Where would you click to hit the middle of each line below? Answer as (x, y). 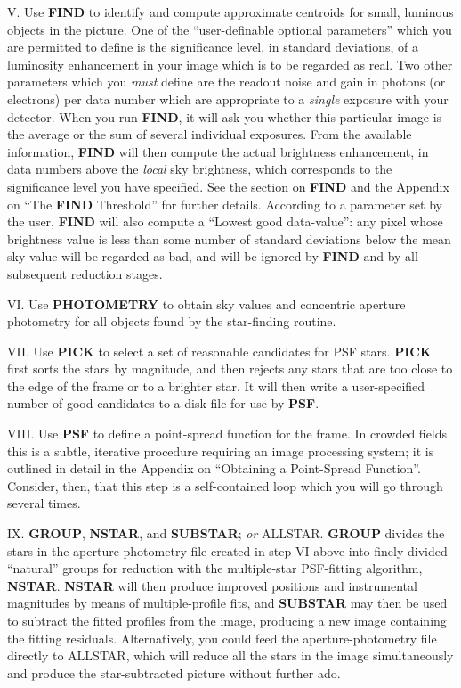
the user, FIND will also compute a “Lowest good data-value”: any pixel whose (225, 221)
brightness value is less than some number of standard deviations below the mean (229, 238)
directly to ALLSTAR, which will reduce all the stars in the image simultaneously (230, 655)
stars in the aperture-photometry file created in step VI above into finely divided (227, 550)
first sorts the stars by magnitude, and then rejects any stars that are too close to (230, 369)
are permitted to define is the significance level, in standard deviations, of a (213, 47)
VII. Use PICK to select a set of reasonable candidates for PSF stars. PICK (219, 351)
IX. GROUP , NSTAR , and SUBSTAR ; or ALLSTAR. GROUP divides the (226, 533)
